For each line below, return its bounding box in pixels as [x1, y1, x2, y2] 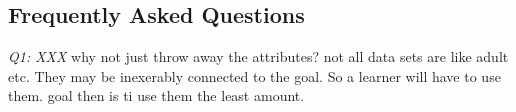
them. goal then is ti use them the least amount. [8, 85, 305, 106]
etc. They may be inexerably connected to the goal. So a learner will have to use [8, 65, 501, 86]
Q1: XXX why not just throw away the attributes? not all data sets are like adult [8, 46, 509, 67]
